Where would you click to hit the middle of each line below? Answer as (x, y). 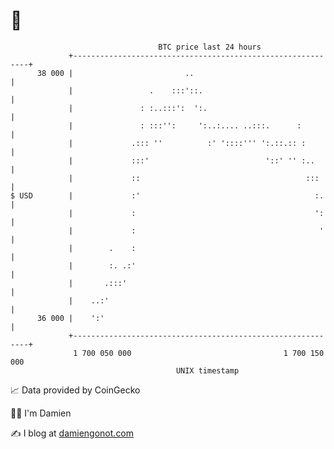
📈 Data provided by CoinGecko (75, 390)
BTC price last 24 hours (210, 47)
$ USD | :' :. (167, 195)
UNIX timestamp (207, 370)
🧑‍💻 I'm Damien (41, 413)
